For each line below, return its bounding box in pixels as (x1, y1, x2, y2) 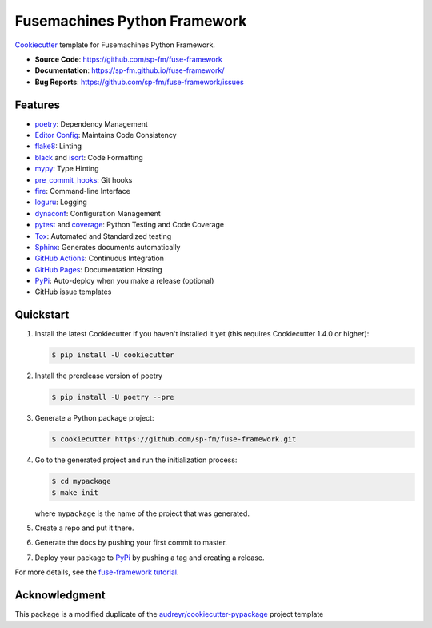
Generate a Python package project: (34, 413, 154, 423)
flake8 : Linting (34, 141, 82, 151)
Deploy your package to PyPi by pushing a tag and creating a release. (34, 553, 265, 562)
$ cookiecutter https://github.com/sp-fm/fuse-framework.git (51, 435, 297, 444)
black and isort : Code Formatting (34, 152, 143, 162)
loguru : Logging (34, 197, 87, 207)
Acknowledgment (14, 589, 106, 602)
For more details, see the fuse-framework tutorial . (14, 567, 179, 577)
